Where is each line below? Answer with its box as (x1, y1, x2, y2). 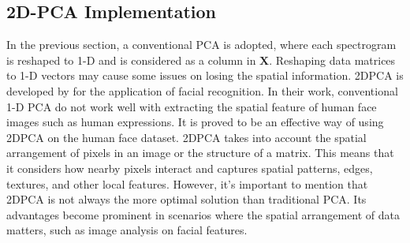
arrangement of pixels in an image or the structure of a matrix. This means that (6, 144, 394, 161)
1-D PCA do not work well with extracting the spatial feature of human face (6, 98, 377, 114)
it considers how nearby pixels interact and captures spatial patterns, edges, (6, 159, 373, 176)
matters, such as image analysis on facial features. (6, 222, 248, 238)
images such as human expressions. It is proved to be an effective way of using (6, 114, 384, 130)
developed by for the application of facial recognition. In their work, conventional (6, 82, 398, 99)
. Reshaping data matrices (269, 51, 396, 68)
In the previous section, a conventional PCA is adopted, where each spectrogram (6, 36, 397, 53)
